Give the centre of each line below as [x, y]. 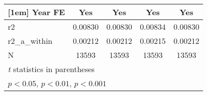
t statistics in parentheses [51, 69]
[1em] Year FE [37, 12]
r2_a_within [30, 41]
